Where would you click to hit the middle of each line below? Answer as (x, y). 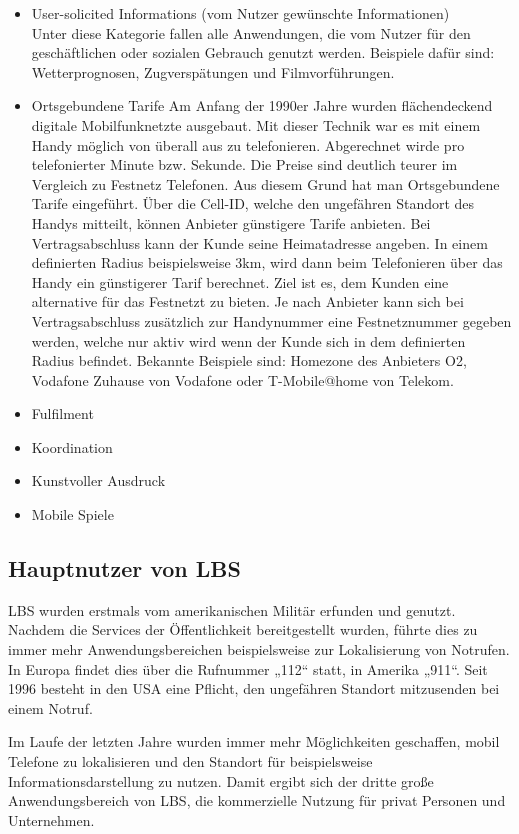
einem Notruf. (50, 707)
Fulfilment (62, 413)
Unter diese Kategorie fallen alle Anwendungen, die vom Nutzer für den (251, 32)
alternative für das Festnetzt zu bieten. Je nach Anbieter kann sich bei (247, 301)
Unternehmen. (51, 819)
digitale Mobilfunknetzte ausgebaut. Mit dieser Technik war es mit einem (256, 124)
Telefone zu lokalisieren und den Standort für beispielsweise (190, 761)
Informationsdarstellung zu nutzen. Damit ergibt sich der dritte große (221, 780)
